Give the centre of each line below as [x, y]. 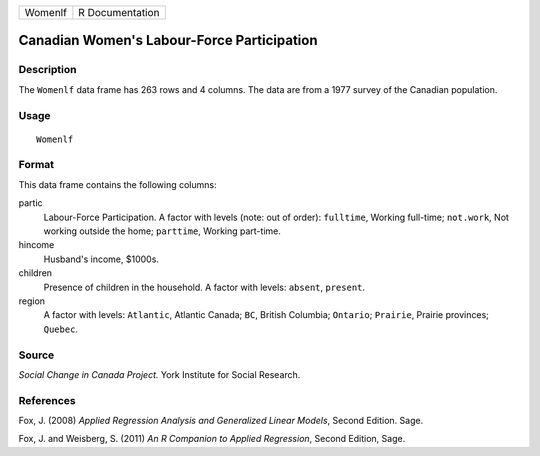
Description [47, 70]
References [47, 400]
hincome [36, 245]
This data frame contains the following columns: [117, 184]
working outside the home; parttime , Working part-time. [162, 231]
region [31, 301]
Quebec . [61, 329]
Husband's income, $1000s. [101, 259]
